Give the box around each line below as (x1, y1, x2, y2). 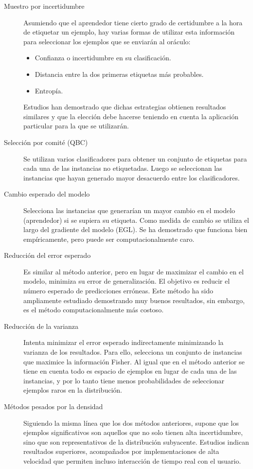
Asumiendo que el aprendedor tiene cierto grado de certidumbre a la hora (23, 17, 243, 27)
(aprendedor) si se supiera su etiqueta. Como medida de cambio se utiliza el (23, 215, 250, 225)
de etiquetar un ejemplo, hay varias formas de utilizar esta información (23, 27, 235, 37)
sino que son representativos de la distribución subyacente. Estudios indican (23, 436, 249, 447)
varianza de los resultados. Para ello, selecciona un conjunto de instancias (23, 347, 242, 357)
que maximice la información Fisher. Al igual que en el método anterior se (23, 356, 245, 366)
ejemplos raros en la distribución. (23, 385, 122, 395)
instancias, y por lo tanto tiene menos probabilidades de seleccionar (23, 375, 225, 385)
